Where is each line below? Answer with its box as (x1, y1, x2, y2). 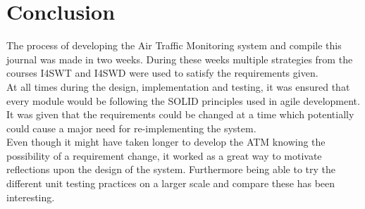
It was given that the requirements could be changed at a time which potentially (6, 107, 354, 122)
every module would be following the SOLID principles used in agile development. (6, 93, 360, 108)
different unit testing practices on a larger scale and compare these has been (6, 176, 335, 191)
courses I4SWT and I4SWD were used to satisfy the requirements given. (6, 65, 318, 80)
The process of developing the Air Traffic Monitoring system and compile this (6, 38, 342, 53)
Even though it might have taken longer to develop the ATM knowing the (6, 134, 326, 149)
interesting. (6, 189, 55, 204)
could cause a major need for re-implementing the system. (6, 120, 256, 135)
